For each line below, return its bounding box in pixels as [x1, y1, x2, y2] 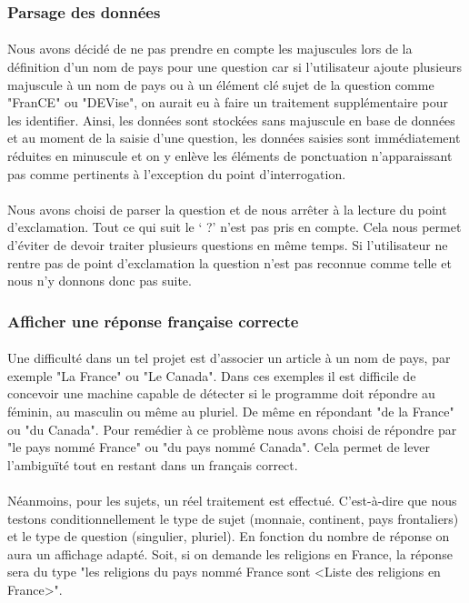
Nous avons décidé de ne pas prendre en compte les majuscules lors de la [7, 39, 413, 58]
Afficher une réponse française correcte [7, 309, 299, 332]
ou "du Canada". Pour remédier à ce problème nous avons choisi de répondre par [7, 419, 457, 438]
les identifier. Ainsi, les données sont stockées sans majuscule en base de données [7, 110, 455, 129]
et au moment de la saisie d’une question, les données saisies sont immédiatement [7, 128, 461, 147]
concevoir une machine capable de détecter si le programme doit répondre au [7, 384, 435, 403]
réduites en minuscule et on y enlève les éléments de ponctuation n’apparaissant [7, 146, 453, 165]
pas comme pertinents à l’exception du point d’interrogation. [7, 164, 346, 183]
